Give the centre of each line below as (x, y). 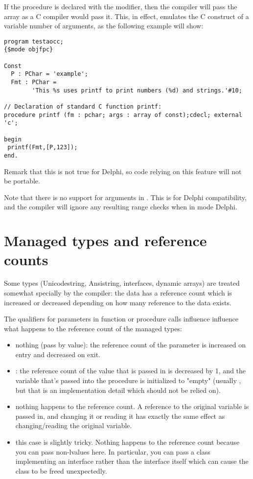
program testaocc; (34, 41)
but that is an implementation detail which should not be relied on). (118, 390)
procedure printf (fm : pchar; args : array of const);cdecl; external (123, 115)
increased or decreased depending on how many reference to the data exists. (118, 302)
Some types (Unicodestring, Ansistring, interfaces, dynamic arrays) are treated (122, 283)
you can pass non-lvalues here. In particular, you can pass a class (113, 451)
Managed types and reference (105, 240)
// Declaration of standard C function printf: (83, 107)
